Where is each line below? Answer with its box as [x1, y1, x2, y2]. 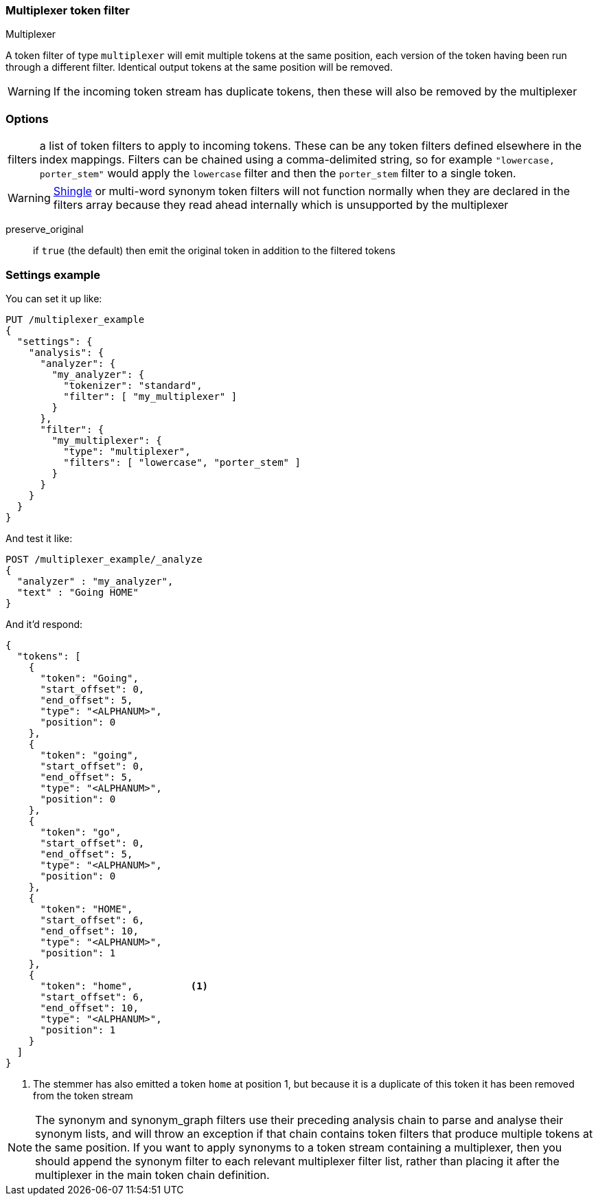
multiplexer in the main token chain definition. [35, 1167, 270, 1182]
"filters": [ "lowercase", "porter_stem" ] [63, 456, 301, 468]
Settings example [5, 267, 101, 282]
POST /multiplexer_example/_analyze [5, 553, 203, 565]
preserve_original [5, 223, 84, 236]
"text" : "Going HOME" [16, 586, 139, 598]
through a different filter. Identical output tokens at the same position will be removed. [5, 61, 393, 74]
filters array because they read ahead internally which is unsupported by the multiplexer [53, 198, 509, 212]
